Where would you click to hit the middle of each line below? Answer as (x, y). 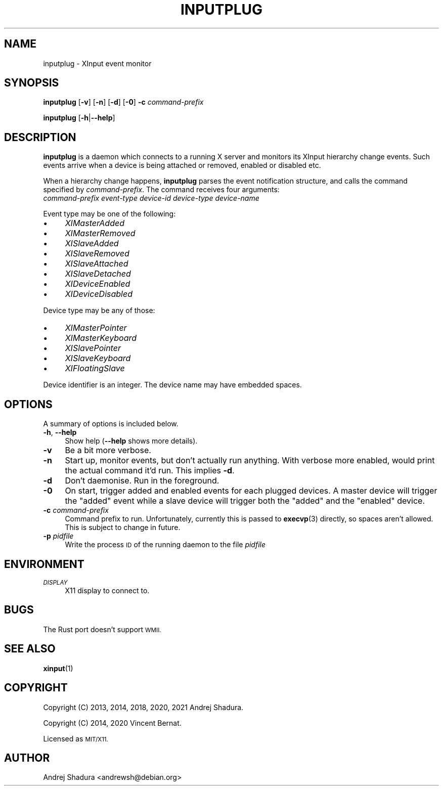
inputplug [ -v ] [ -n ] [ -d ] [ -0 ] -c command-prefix (123, 102)
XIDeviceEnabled (98, 284)
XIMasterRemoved (100, 233)
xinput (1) (58, 668)
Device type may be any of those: (99, 311)
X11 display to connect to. (107, 590)
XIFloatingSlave (95, 368)
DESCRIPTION (40, 137)
